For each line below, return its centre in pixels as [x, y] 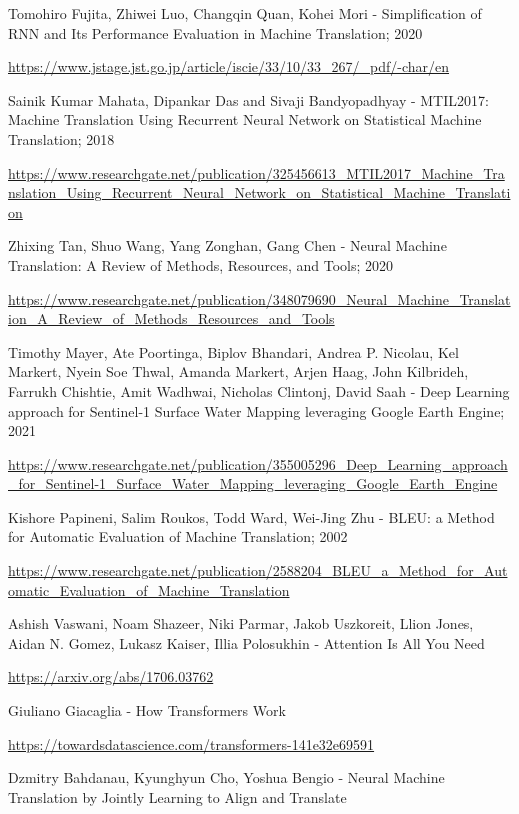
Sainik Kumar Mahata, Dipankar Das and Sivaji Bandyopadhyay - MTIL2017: [248, 99]
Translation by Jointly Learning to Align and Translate [177, 796]
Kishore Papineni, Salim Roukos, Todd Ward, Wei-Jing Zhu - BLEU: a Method [251, 516]
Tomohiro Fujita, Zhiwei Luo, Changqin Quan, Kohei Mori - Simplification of [245, 13]
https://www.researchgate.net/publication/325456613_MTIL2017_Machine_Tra [256, 172]
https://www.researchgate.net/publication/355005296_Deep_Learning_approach [258, 463]
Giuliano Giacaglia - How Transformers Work [147, 710]
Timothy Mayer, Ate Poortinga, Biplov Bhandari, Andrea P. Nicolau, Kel [233, 351]
